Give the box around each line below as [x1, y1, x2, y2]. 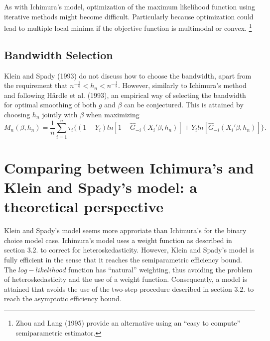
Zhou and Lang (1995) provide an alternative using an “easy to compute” [15, 317, 241, 328]
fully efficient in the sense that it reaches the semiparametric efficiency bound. [4, 255, 242, 265]
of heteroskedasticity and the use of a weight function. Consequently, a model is [4, 274, 248, 284]
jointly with [42, 109, 78, 120]
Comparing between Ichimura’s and [4, 157, 254, 177]
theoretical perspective [4, 196, 164, 217]
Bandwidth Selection [4, 47, 113, 62]
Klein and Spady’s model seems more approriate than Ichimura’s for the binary [4, 225, 247, 236]
